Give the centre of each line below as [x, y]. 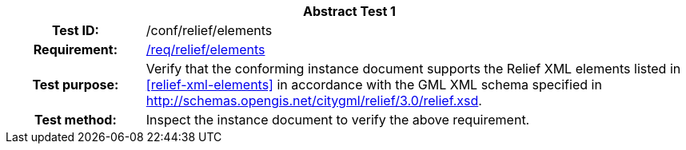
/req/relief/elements [205, 49]
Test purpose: [76, 85]
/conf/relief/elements [209, 30]
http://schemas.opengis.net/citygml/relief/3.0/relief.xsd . [314, 101]
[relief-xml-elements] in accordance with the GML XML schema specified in [374, 85]
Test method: [75, 120]
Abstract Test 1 [349, 11]
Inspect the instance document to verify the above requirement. [338, 120]
